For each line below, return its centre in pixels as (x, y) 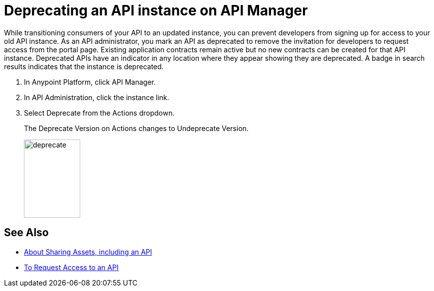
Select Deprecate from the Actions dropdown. (99, 113)
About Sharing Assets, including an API (88, 252)
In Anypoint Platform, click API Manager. (90, 82)
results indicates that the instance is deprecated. (84, 66)
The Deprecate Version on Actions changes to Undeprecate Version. (136, 128)
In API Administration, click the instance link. (97, 97)
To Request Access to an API (71, 267)
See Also (26, 233)
